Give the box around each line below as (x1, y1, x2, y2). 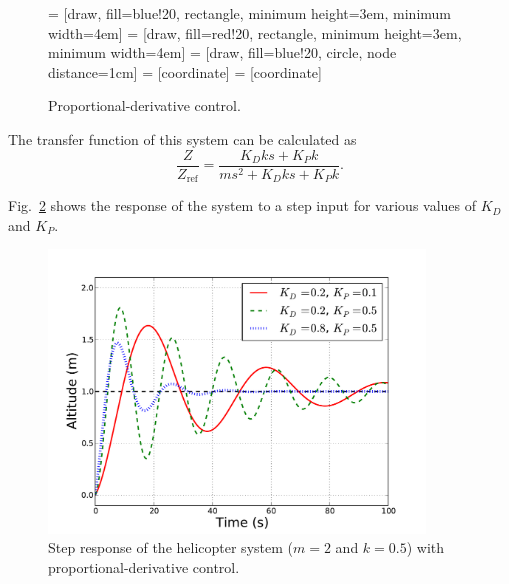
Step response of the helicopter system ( (48, 537, 293, 558)
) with (406, 537, 445, 558)
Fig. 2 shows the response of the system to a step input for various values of (8, 195, 477, 216)
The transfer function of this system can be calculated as (8, 128, 357, 149)
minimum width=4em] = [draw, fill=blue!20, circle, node (48, 42, 397, 63)
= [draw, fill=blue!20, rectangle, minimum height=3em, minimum (48, 3, 451, 23)
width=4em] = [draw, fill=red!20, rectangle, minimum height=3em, (48, 22, 462, 43)
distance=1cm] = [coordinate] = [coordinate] (48, 61, 322, 82)
